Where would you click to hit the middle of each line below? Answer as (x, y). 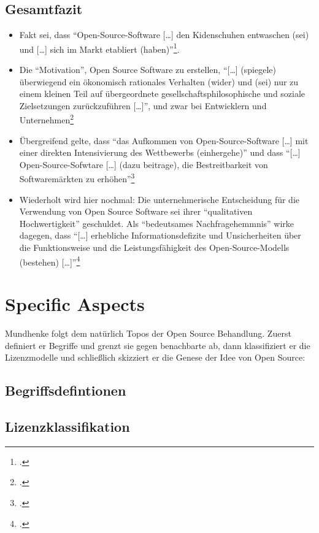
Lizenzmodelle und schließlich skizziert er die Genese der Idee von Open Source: (155, 357)
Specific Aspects (75, 304)
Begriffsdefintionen (66, 390)
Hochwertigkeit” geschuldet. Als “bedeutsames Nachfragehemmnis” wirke (157, 223)
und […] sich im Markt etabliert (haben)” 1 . (99, 48)
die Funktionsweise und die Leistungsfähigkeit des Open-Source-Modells (154, 247)
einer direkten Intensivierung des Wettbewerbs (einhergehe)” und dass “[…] (160, 152)
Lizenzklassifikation (67, 426)
